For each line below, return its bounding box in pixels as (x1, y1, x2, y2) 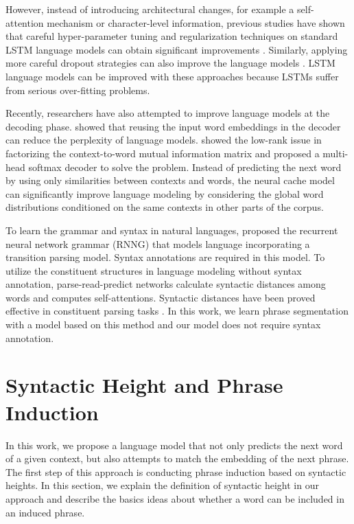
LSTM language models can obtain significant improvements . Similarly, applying (5, 42, 348, 56)
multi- (322, 146, 349, 160)
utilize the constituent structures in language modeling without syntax (5, 263, 302, 277)
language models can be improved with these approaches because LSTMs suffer (5, 69, 339, 83)
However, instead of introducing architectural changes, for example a (5, 2, 294, 16)
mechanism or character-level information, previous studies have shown (47, 15, 345, 30)
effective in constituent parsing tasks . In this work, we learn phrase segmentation (5, 304, 349, 318)
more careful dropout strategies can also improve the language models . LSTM (5, 56, 335, 70)
